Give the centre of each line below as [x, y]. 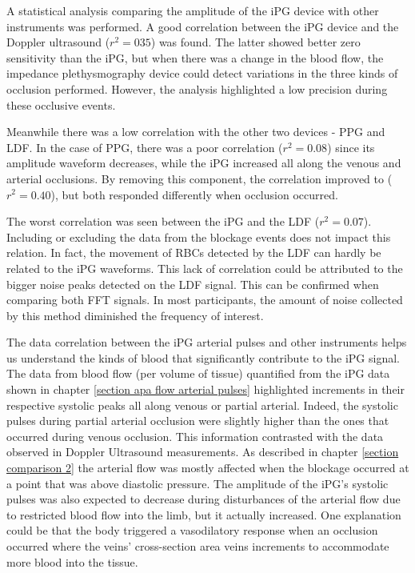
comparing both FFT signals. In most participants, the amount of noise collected [205, 300]
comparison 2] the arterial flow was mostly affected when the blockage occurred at [208, 468]
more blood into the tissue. [72, 561]
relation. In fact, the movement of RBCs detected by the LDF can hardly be [194, 252]
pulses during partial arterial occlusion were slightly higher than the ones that [198, 421]
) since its [351, 147]
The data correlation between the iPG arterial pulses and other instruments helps [207, 342]
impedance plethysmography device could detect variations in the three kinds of [202, 73]
